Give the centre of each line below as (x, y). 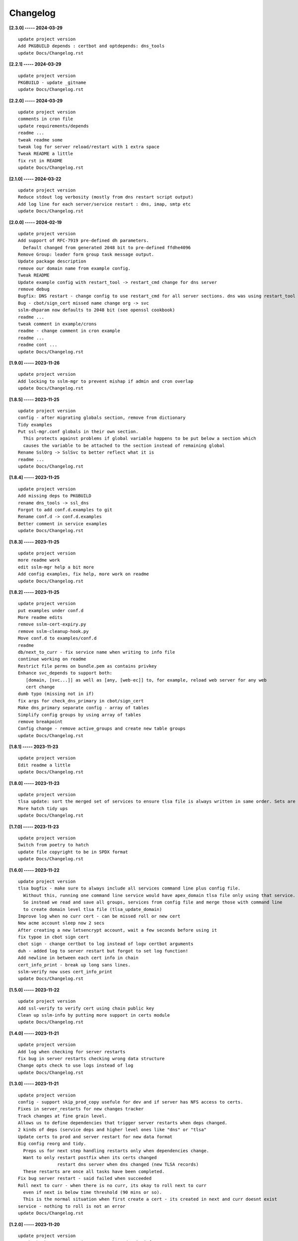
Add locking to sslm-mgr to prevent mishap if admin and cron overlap (106, 381)
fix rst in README (40, 161)
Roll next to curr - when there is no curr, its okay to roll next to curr (112, 1185)
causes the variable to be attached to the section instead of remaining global (124, 445)
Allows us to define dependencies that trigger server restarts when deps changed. (123, 1123)
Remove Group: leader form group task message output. (86, 255)
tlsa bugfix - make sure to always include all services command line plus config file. (129, 888)
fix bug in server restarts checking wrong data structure (91, 1058)
